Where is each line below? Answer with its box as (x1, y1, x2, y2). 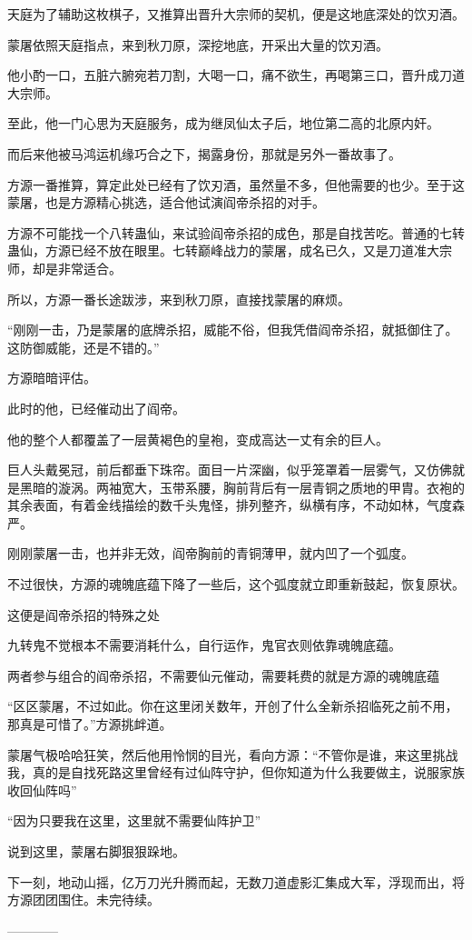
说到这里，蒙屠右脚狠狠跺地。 (7, 842, 185, 860)
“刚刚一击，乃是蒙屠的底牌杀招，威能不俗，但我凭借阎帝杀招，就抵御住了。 (7, 320, 458, 339)
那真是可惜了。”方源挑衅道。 (7, 715, 172, 734)
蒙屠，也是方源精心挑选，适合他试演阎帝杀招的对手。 (7, 193, 325, 212)
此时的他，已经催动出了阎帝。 (7, 398, 185, 417)
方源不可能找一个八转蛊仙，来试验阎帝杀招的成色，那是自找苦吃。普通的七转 (7, 223, 465, 242)
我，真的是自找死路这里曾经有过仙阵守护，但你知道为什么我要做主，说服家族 (7, 763, 465, 782)
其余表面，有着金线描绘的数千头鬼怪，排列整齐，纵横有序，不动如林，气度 (7, 495, 452, 515)
